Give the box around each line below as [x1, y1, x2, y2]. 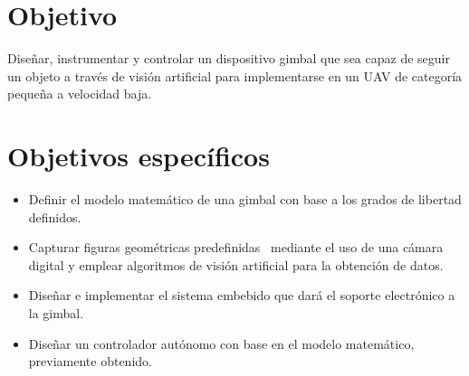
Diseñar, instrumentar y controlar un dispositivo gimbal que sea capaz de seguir [7, 49, 450, 68]
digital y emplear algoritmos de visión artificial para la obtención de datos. [28, 255, 444, 274]
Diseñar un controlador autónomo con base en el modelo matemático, [28, 334, 415, 352]
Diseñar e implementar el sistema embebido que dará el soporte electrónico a [28, 286, 455, 305]
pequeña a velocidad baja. [7, 84, 152, 103]
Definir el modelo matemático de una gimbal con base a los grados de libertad [28, 190, 462, 209]
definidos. [28, 207, 81, 226]
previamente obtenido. [28, 352, 152, 371]
